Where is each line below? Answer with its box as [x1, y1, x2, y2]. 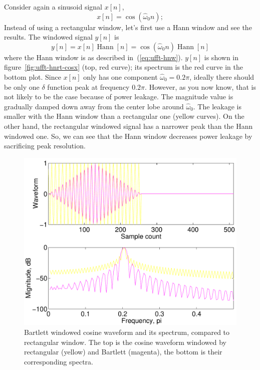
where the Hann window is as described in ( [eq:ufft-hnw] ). [4, 52, 183, 62]
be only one [4, 81, 40, 92]
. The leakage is [193, 101, 241, 111]
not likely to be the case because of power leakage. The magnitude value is [4, 91, 233, 102]
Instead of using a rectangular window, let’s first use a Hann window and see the [4, 22, 252, 32]
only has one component [83, 71, 158, 82]
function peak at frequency [47, 81, 130, 92]
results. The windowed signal [4, 32, 93, 42]
